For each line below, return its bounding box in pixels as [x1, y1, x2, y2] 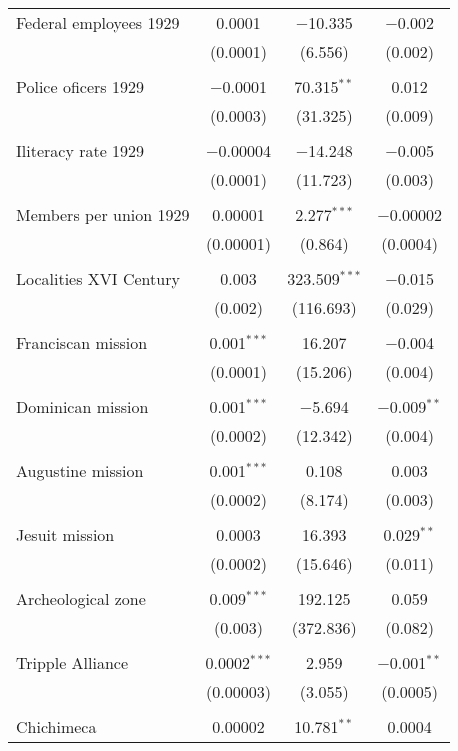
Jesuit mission [16, 523, 115, 546]
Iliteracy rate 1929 [16, 139, 145, 162]
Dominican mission [16, 395, 149, 418]
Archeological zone [16, 587, 146, 610]
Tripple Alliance [16, 651, 129, 674]
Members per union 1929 [16, 203, 190, 226]
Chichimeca [16, 715, 97, 738]
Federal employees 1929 [16, 11, 180, 34]
